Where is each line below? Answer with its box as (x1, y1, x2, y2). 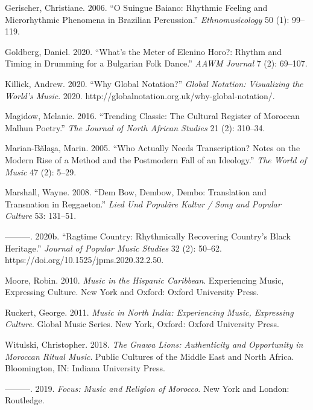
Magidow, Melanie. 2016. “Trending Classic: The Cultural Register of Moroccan (5, 109, 300, 122)
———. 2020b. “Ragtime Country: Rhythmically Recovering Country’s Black (5, 229, 291, 242)
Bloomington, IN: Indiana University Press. (5, 362, 165, 374)
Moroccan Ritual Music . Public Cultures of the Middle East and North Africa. (5, 350, 294, 362)
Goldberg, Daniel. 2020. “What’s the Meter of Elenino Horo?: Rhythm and (5, 45, 282, 57)
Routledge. (5, 394, 45, 406)
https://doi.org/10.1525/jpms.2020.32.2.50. (5, 253, 164, 266)
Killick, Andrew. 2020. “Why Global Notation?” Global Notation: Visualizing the (5, 77, 303, 89)
